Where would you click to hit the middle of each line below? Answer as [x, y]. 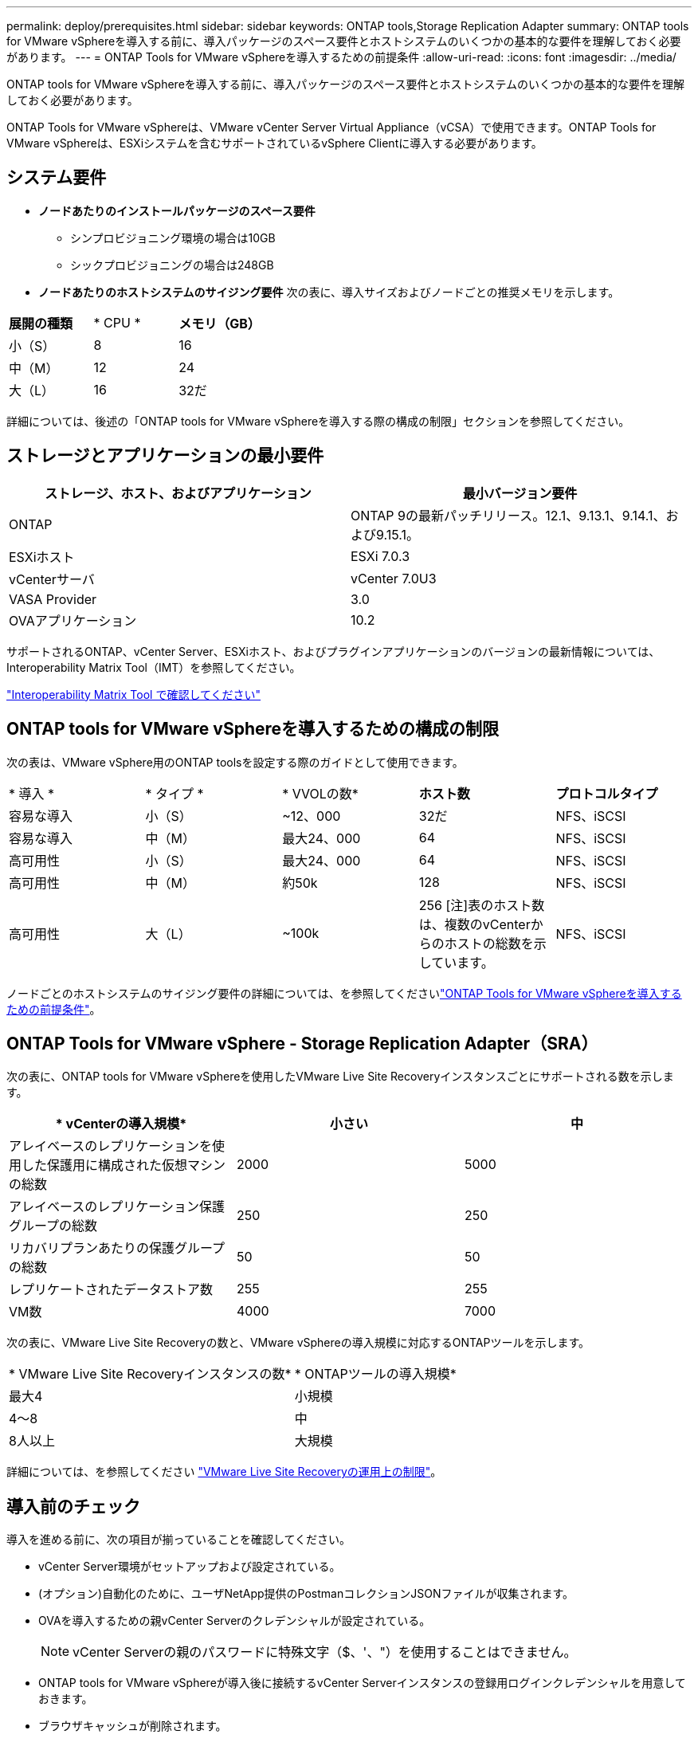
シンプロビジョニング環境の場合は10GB [173, 237]
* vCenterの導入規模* [121, 1124]
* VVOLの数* [320, 793]
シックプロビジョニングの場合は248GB [172, 265]
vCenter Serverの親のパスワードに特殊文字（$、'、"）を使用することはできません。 [325, 1652]
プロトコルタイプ [607, 793]
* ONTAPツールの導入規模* [375, 1374]
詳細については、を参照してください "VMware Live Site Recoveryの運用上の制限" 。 [224, 1472]
